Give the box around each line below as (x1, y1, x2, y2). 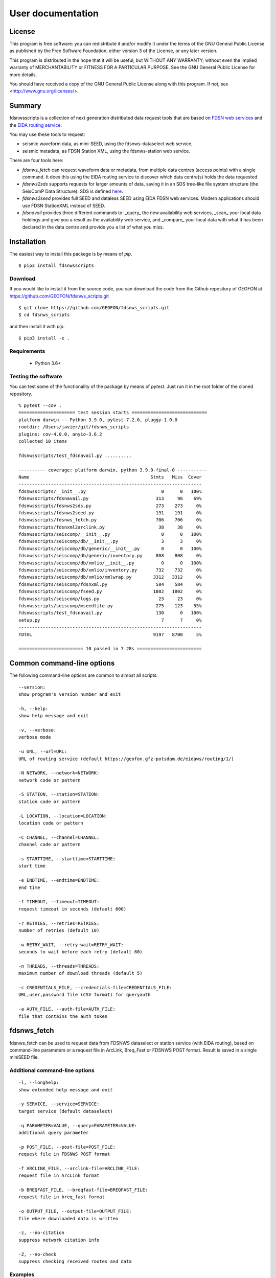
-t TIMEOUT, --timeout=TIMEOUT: (18, 899, 100, 905)
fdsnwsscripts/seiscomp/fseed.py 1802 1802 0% (18, 588, 202, 595)
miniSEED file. (9, 1054, 39, 1060)
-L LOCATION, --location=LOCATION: (18, 813, 108, 819)
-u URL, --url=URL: (18, 749, 67, 755)
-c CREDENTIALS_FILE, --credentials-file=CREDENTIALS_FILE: (18, 985, 172, 991)
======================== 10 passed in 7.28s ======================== (18, 646, 202, 652)
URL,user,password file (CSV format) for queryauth (18, 992, 151, 998)
